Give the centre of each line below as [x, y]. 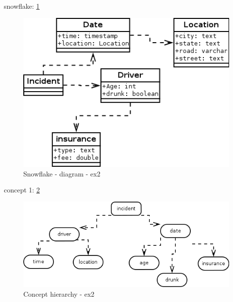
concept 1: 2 [22, 190]
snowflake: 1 [22, 6]
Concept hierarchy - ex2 [59, 294]
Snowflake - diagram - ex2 [62, 173]
